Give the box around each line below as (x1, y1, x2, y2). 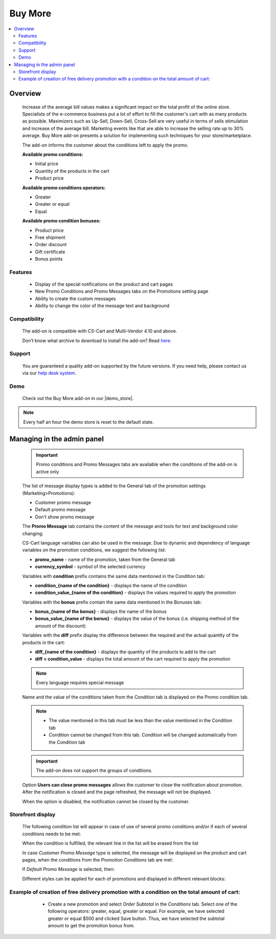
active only (36, 468, 59, 474)
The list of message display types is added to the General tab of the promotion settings (22, 483, 206, 489)
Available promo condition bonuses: (22, 218, 101, 224)
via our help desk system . (22, 370, 77, 376)
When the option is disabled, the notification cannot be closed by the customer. (22, 798, 190, 805)
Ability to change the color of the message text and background (35, 303, 170, 309)
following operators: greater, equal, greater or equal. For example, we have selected (48, 908, 225, 914)
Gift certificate (35, 249, 65, 255)
